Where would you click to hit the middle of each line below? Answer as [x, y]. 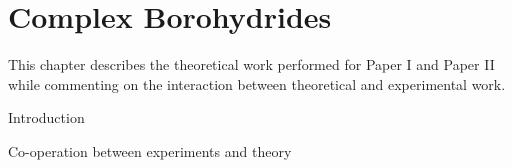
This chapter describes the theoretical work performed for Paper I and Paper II [251, 64]
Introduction [46, 117]
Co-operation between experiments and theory [150, 150]
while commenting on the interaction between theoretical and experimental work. [257, 83]
